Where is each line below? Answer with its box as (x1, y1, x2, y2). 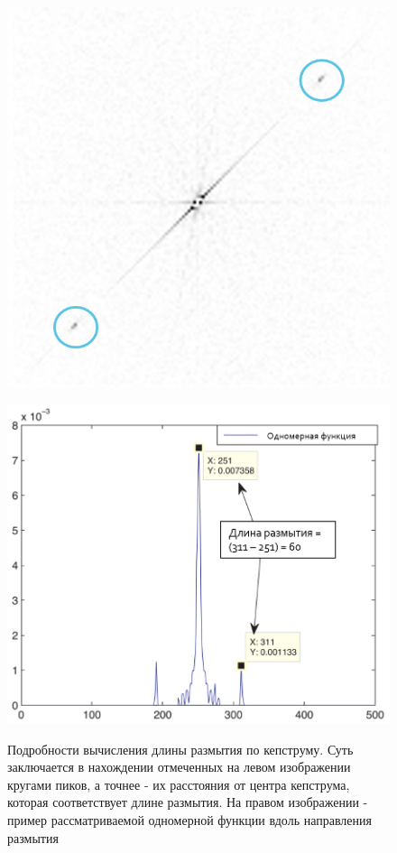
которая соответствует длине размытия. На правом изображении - (7, 793, 368, 811)
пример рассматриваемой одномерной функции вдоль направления (7, 810, 372, 829)
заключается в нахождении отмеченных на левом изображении (7, 757, 351, 776)
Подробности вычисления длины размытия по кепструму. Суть (7, 739, 354, 758)
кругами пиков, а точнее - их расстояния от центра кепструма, (7, 774, 350, 793)
